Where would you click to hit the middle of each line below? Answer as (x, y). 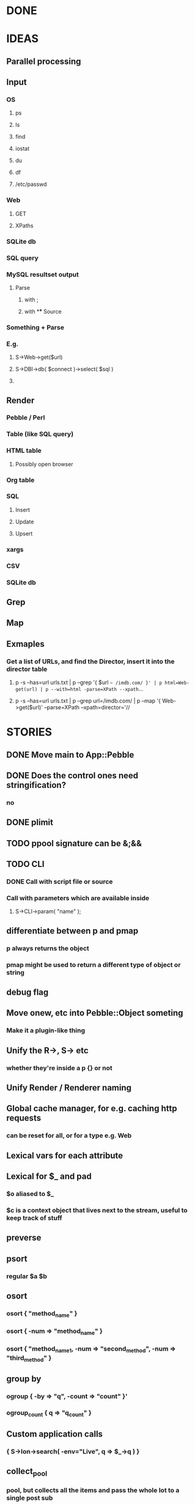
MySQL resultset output (43, 274)
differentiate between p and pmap (72, 931)
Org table (20, 480)
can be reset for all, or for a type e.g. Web (69, 1136)
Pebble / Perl (26, 418)
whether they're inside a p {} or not (59, 1068)
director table (27, 669)
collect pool (27, 1472)
